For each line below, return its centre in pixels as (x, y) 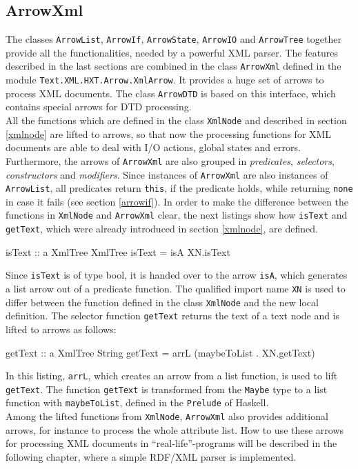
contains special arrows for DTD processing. (99, 107)
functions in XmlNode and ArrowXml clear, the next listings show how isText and (177, 215)
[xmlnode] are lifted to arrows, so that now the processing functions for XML (169, 133)
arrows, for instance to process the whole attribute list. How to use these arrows (175, 429)
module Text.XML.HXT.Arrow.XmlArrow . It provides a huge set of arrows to (165, 80)
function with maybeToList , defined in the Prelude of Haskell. (137, 402)
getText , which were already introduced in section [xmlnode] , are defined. (162, 229)
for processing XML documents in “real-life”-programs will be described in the (171, 443)
